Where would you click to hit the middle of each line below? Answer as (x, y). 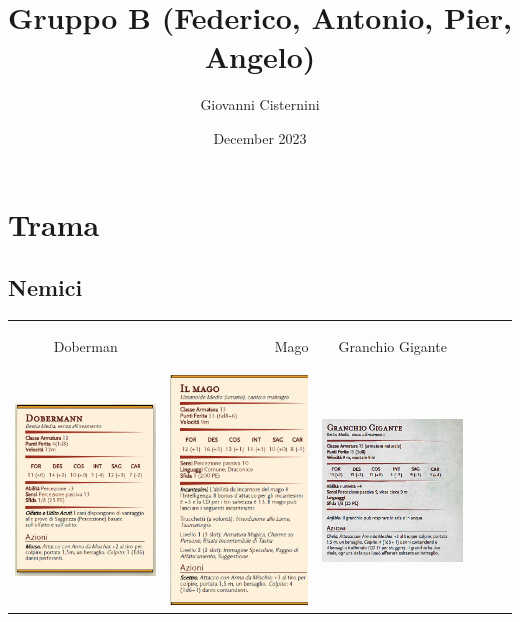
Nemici (45, 287)
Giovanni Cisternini (260, 104)
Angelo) (260, 56)
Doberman (85, 345)
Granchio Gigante (392, 345)
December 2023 (260, 137)
